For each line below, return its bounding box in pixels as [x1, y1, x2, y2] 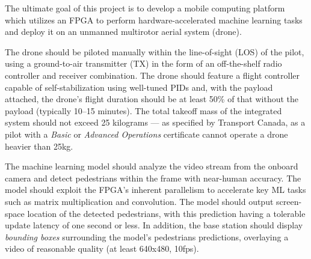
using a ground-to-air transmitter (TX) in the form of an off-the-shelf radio [5, 57, 282, 70]
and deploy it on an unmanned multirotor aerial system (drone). [5, 25, 242, 38]
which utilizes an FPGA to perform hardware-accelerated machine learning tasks [5, 13, 303, 26]
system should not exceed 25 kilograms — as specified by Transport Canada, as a [5, 116, 306, 129]
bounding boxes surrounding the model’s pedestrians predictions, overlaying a [5, 230, 289, 243]
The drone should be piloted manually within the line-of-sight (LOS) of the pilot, [5, 45, 304, 58]
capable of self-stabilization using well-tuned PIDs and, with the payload [5, 81, 273, 93]
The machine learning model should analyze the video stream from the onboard [5, 160, 298, 172]
